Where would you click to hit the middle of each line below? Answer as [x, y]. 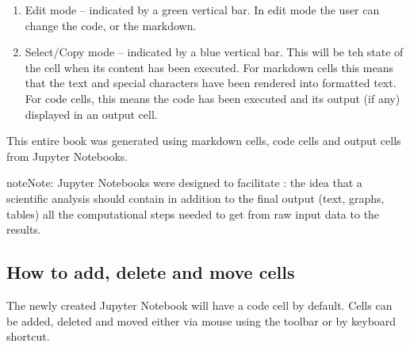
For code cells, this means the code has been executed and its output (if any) [213, 98]
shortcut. [28, 336]
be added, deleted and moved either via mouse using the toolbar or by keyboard [201, 320]
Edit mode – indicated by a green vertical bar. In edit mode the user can [202, 10]
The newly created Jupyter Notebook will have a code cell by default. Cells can [199, 305]
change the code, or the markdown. [111, 25]
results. [24, 229]
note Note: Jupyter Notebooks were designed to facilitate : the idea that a [184, 183]
